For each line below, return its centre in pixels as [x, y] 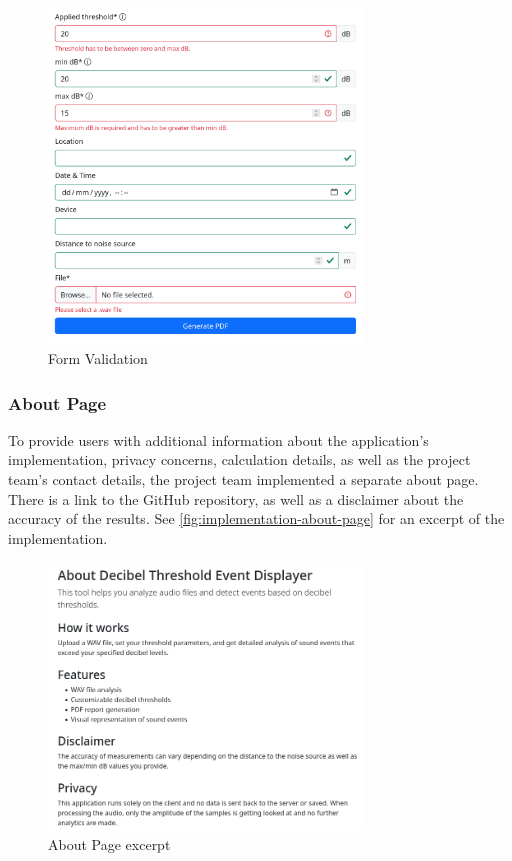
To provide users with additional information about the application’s [218, 439]
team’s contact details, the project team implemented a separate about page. [243, 478]
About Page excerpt [109, 844]
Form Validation [98, 357]
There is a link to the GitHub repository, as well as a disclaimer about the [236, 498]
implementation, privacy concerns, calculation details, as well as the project [239, 459]
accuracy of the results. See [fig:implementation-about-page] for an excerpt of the [256, 518]
